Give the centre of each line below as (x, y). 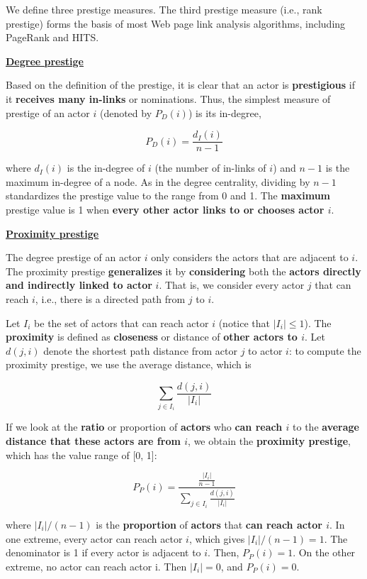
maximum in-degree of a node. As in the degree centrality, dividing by (158, 181)
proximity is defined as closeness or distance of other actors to (152, 337)
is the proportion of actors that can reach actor (209, 524)
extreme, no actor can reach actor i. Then (96, 566)
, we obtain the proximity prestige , (269, 440)
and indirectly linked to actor (79, 285)
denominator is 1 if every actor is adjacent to (103, 552)
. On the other (324, 552)
